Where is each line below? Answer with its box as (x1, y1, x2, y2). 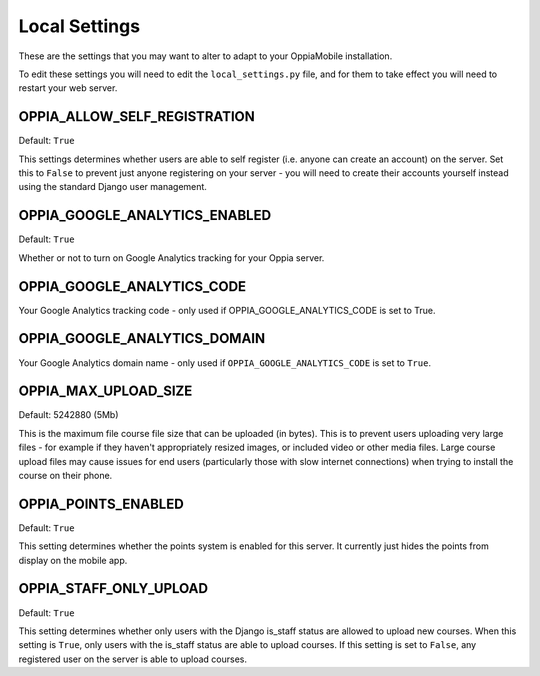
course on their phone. (18, 469, 113, 481)
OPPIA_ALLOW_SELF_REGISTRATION (18, 108, 255, 125)
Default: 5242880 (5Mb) (18, 409, 119, 421)
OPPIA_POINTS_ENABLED (18, 495, 184, 512)
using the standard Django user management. (18, 181, 207, 193)
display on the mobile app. (18, 554, 128, 566)
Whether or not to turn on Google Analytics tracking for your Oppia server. (18, 251, 325, 264)
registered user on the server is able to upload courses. (18, 653, 247, 665)
